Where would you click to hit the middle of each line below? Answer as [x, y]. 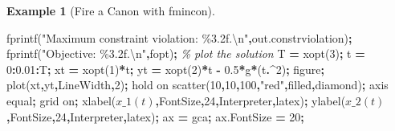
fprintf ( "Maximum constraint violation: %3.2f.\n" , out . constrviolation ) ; [179, 37]
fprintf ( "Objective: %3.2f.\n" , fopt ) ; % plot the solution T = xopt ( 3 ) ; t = [186, 53]
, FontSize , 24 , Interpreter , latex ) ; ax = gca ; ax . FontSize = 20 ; [155, 116]
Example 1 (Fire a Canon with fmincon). [111, 10]
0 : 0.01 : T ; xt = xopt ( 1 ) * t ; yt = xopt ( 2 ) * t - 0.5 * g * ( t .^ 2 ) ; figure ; [166, 69]
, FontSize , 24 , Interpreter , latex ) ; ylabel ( [250, 100]
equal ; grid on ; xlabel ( [61, 100]
